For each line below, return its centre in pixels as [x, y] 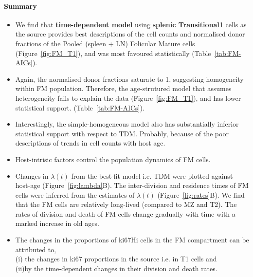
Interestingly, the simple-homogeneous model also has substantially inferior [127, 124]
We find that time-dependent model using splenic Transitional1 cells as [131, 24]
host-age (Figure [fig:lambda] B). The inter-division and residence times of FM [132, 185]
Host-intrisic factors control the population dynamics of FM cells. [113, 159]
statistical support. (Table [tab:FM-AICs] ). [80, 107]
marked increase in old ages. [57, 223]
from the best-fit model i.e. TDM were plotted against [152, 175]
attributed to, [36, 249]
